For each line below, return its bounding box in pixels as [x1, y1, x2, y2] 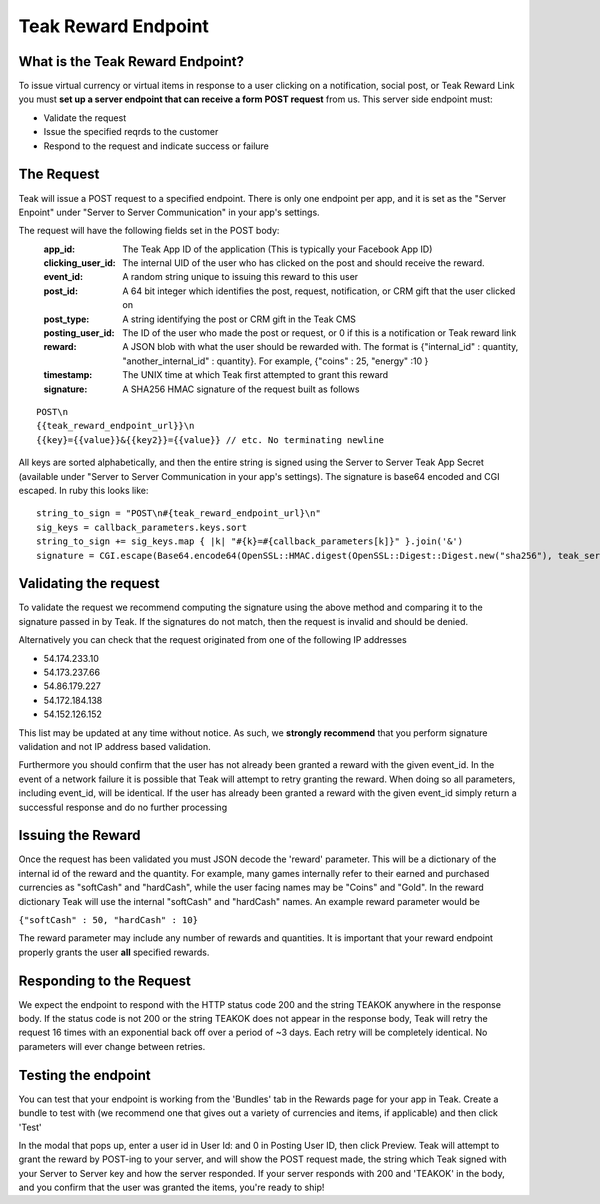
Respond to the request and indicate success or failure [43, 140, 269, 152]
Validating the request [18, 575, 160, 592]
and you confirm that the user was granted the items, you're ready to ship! [18, 1181, 325, 1194]
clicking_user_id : [43, 257, 116, 269]
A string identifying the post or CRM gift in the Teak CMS [122, 313, 357, 325]
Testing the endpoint [18, 1066, 152, 1084]
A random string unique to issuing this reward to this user [122, 271, 359, 283]
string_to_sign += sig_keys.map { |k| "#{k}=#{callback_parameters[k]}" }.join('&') [36, 536, 464, 547]
